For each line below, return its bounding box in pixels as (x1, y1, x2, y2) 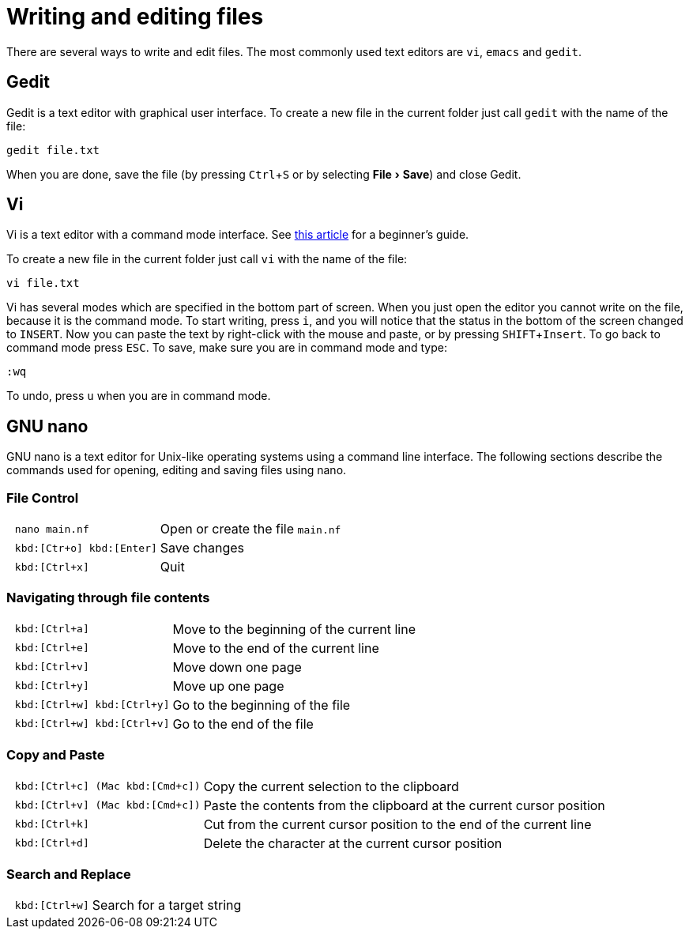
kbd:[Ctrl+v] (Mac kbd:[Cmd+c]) (14, 799, 201, 812)
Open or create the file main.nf (160, 521, 341, 537)
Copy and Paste (6, 747, 105, 763)
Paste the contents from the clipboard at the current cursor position (203, 797, 605, 813)
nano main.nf (14, 522, 89, 535)
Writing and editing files (6, 3, 264, 30)
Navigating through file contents (6, 590, 210, 606)
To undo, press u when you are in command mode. (6, 389, 271, 403)
